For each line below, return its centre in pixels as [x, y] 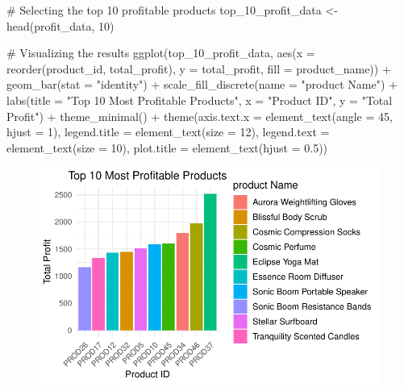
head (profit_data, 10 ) [60, 25]
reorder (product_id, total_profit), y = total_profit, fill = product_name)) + [199, 68]
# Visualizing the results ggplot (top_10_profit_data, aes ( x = [161, 53]
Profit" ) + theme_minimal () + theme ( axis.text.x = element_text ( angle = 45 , [200, 116]
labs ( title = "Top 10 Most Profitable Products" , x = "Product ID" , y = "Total [200, 100]
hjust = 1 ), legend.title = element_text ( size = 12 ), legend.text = [168, 132]
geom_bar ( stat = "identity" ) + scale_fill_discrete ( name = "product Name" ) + [202, 84]
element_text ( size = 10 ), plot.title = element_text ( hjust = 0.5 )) [167, 147]
